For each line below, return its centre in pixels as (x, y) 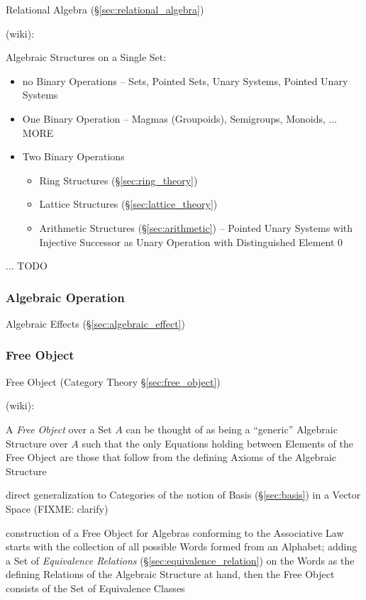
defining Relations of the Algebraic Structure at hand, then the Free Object (170, 574)
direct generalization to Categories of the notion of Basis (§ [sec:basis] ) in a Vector (183, 495)
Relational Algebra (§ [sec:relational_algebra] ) (105, 9)
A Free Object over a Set (59, 429)
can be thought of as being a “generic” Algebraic (232, 429)
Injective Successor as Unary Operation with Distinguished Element (187, 241)
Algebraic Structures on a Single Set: (86, 57)
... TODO (27, 266)
